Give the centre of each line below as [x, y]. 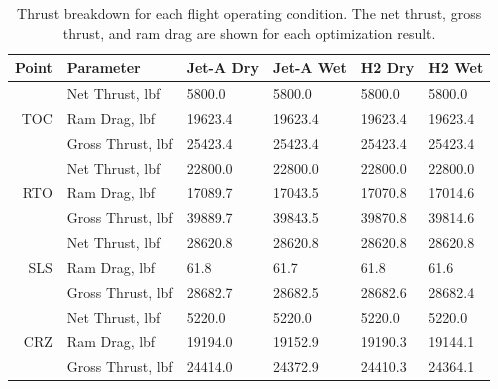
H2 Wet [456, 67]
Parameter [103, 67]
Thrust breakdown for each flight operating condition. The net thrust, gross [249, 13]
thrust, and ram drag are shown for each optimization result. [249, 32]
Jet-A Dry [222, 67]
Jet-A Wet [309, 67]
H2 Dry [387, 67]
